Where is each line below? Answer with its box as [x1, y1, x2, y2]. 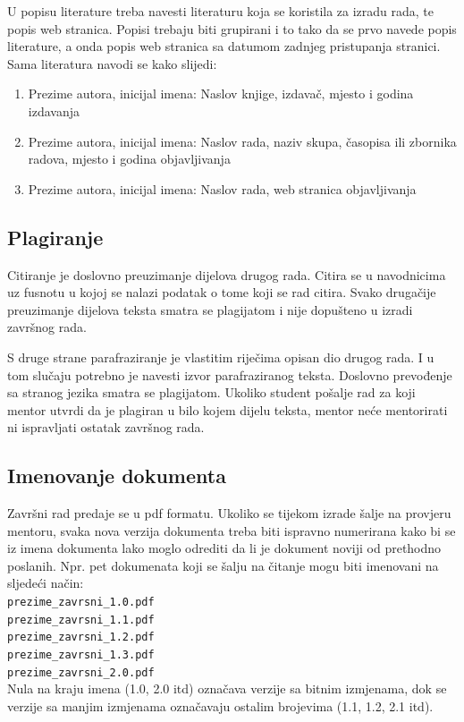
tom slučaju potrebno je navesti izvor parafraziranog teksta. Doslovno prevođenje [7, 365, 452, 384]
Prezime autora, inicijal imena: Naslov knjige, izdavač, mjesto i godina [28, 84, 414, 103]
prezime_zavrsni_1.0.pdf [7, 596, 155, 609]
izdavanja [28, 101, 80, 120]
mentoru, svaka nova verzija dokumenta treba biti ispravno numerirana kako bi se [7, 521, 456, 539]
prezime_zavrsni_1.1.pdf [7, 613, 155, 626]
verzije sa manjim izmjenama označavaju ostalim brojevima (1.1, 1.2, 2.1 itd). [7, 696, 434, 715]
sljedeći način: [7, 573, 84, 592]
